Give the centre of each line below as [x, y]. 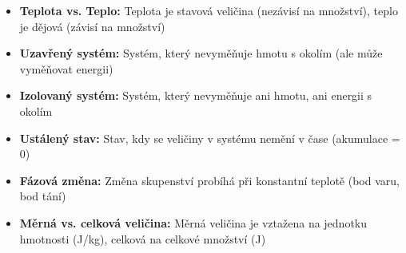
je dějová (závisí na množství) [92, 26]
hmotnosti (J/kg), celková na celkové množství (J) [143, 238]
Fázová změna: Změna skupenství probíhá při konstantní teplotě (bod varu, [209, 180]
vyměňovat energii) [66, 68]
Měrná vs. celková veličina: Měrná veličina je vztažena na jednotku [193, 222]
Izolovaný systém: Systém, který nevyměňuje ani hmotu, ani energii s [196, 95]
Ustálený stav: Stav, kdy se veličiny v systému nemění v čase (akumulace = [210, 138]
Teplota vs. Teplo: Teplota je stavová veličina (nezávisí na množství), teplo [209, 10]
